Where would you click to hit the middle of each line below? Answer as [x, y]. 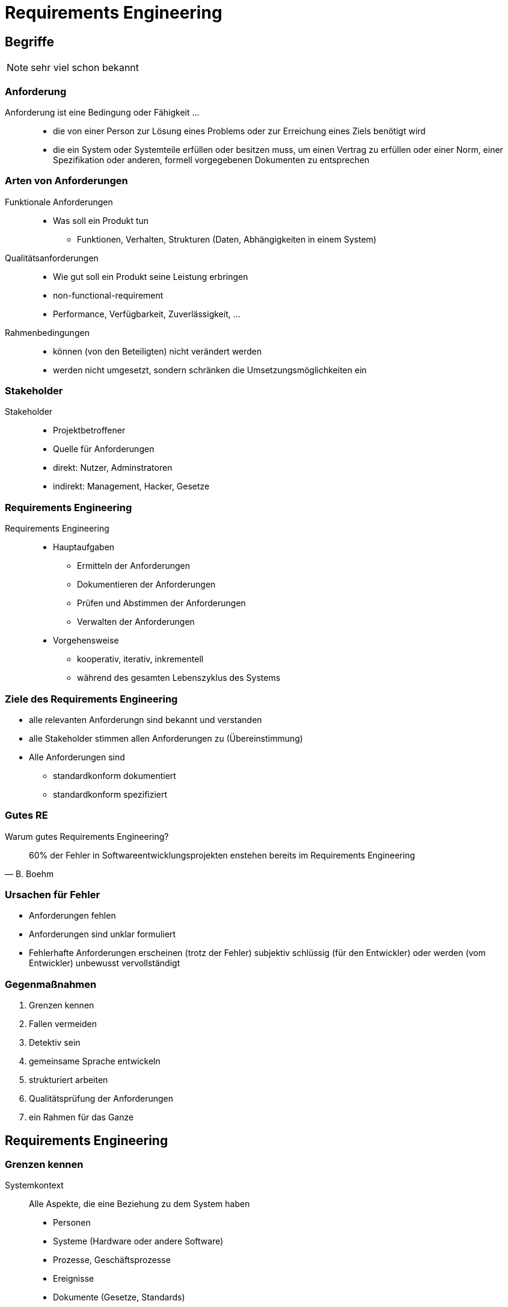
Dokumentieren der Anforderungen [146, 585]
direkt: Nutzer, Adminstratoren [113, 468]
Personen [72, 1223]
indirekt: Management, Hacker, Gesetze [131, 486]
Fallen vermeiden [63, 1024]
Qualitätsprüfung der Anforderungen [101, 1099]
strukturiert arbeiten [69, 1080]
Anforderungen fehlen [72, 916]
